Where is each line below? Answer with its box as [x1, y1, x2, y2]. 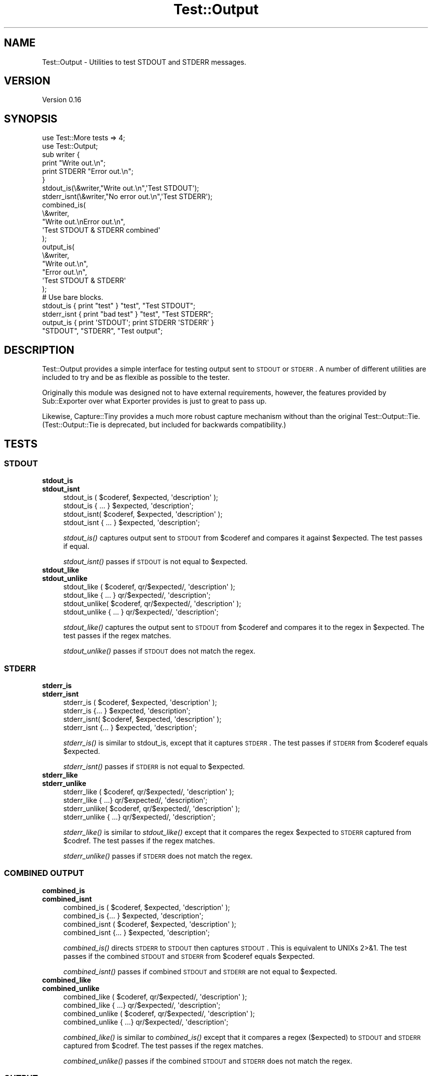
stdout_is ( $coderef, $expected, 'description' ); [63, 493, 218, 502]
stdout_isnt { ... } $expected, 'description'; [63, 518, 200, 527]
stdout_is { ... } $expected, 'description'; [63, 501, 194, 510]
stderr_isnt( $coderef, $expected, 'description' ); [63, 715, 221, 724]
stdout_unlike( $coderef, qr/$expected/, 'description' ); [63, 599, 241, 608]
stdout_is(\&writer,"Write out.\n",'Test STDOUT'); [42, 184, 199, 193]
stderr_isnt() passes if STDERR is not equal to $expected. [63, 762, 245, 771]
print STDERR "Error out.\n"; [42, 167, 134, 176]
